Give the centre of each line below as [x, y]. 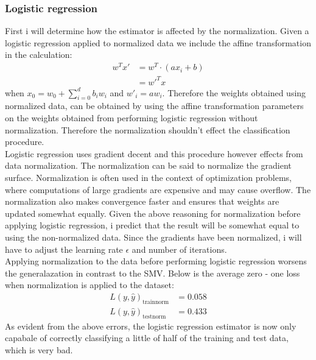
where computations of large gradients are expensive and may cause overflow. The [158, 189]
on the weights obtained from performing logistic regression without [132, 118]
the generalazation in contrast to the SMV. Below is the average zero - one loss [153, 273]
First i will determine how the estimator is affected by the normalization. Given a [157, 31]
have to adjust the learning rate [64, 249]
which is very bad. [39, 349]
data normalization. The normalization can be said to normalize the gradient [148, 165]
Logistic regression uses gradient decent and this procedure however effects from [154, 153]
